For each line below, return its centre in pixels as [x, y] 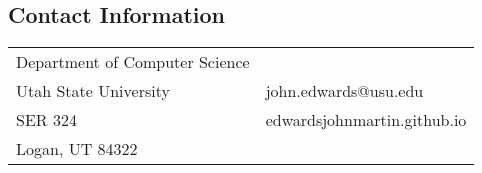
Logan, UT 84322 [77, 149]
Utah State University [93, 91]
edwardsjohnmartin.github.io [366, 120]
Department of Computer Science [133, 62]
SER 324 [46, 120]
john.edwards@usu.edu [344, 91]
